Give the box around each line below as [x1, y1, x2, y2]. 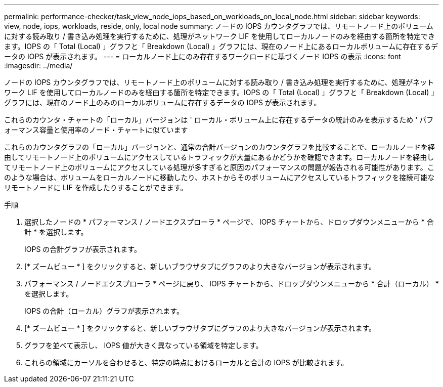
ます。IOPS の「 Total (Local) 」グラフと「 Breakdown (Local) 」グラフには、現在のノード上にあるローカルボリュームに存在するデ [4, 42, 438, 51]
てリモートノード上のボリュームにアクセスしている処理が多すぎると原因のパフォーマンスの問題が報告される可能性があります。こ [4, 163, 434, 171]
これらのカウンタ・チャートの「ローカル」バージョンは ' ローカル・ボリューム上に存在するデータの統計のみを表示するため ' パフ [4, 115, 434, 124]
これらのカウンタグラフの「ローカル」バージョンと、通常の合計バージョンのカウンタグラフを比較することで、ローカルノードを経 [4, 143, 435, 151]
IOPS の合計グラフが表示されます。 [24, 245, 141, 253]
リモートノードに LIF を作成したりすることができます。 [4, 183, 188, 192]
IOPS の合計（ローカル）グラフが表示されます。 [24, 307, 184, 315]
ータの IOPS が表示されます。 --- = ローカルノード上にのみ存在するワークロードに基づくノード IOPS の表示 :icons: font [4, 52, 401, 61]
